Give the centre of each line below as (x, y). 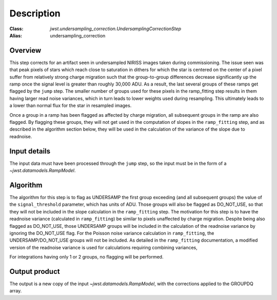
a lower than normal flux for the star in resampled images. (71, 105)
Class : (16, 29)
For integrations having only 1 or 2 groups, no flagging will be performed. (86, 257)
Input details (30, 151)
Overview (25, 50)
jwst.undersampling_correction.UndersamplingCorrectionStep (116, 29)
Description (35, 13)
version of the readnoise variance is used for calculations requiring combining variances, (103, 247)
